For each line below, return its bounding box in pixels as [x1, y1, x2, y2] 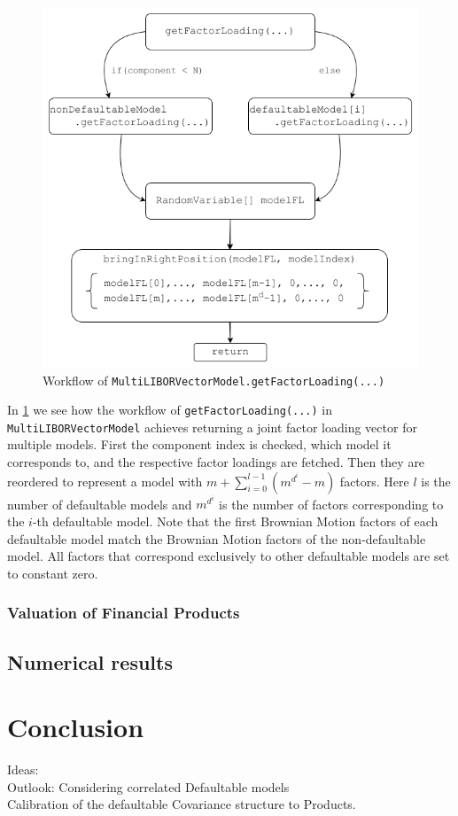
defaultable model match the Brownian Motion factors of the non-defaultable [7, 529, 426, 548]
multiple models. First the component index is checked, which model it [7, 435, 392, 454]
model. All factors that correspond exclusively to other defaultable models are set [7, 547, 450, 565]
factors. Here [339, 471, 409, 490]
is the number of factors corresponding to [219, 494, 444, 513]
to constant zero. [7, 563, 98, 582]
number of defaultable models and [7, 494, 192, 513]
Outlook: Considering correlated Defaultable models [7, 777, 290, 796]
